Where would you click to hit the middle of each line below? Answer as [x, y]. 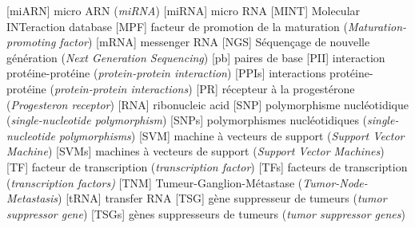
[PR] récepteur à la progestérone [275, 88]
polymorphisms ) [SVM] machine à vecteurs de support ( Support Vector [231, 135]
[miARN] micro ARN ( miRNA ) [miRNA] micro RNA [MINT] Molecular [184, 10]
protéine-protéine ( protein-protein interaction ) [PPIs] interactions [166, 73]
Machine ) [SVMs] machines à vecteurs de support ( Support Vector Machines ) [196, 151]
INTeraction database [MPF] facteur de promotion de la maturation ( [177, 26]
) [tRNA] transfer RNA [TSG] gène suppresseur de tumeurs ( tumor [222, 198]
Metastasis [32, 198]
